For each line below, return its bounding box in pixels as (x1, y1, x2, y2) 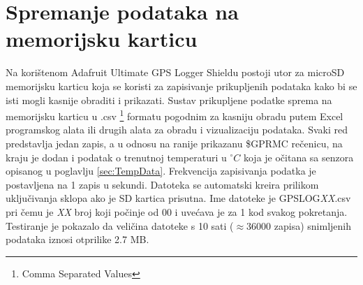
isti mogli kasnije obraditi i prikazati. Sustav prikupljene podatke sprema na (6, 92, 332, 107)
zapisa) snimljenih (274, 218, 351, 233)
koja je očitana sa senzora (243, 149, 354, 164)
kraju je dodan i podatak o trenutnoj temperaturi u (6, 149, 227, 164)
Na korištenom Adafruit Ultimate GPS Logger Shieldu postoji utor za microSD (6, 65, 345, 80)
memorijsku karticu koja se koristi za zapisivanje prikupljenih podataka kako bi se (6, 78, 357, 93)
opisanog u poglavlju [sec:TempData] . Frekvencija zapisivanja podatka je (6, 163, 316, 178)
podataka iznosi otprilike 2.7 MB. (6, 232, 149, 247)
